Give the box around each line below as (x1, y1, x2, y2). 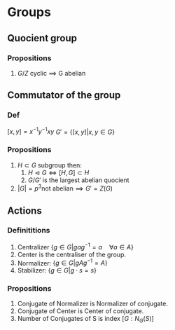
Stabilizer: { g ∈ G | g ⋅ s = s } (17, 266, 97, 275)
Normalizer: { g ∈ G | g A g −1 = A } (17, 257, 108, 267)
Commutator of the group (7, 89, 121, 102)
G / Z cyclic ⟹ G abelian (17, 69, 86, 77)
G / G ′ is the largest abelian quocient (27, 176, 129, 184)
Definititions (7, 226, 50, 235)
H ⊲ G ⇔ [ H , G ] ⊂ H (27, 168, 90, 177)
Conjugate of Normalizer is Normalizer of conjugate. (17, 299, 168, 308)
